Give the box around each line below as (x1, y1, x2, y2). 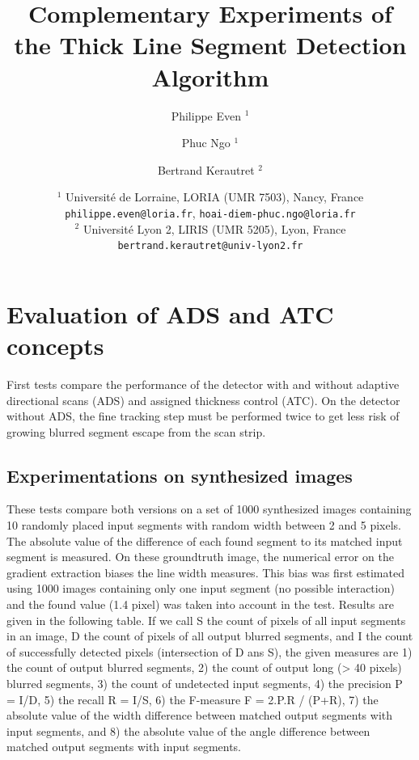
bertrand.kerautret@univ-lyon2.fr (117, 240, 303, 252)
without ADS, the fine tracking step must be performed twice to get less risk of (6, 407, 400, 424)
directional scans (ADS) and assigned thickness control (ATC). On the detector (6, 391, 400, 408)
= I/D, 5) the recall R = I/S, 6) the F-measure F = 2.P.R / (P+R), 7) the (6, 690, 379, 707)
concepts (6, 328, 104, 361)
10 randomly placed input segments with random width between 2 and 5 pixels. (6, 517, 401, 534)
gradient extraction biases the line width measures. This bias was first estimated (6, 564, 404, 581)
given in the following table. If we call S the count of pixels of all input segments (6, 611, 406, 628)
